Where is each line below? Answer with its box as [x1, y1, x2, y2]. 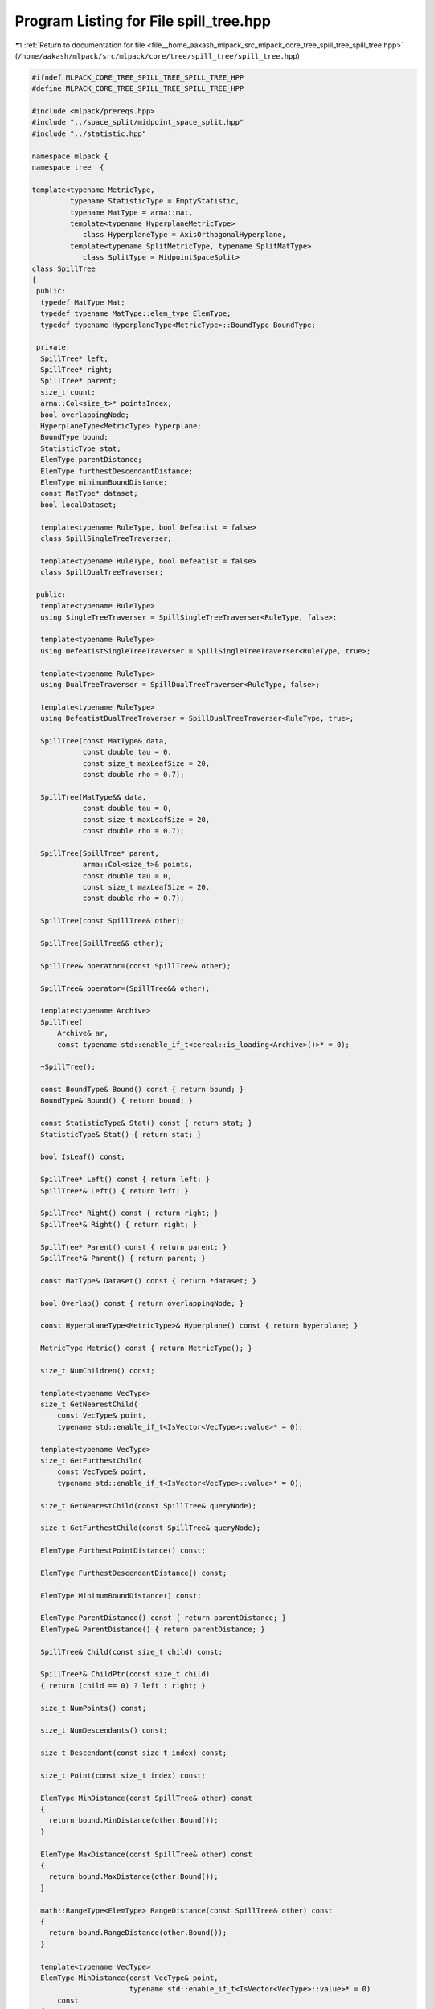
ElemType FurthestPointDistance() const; [40, 1546, 207, 1555]
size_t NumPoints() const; [40, 1704, 147, 1712]
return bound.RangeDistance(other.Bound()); [48, 1929, 227, 1937]
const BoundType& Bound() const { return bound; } [40, 1085, 244, 1095]
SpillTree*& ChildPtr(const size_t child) [40, 1670, 211, 1679]
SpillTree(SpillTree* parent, [40, 849, 160, 857]
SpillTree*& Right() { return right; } [40, 1220, 198, 1229]
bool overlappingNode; [40, 410, 130, 419]
